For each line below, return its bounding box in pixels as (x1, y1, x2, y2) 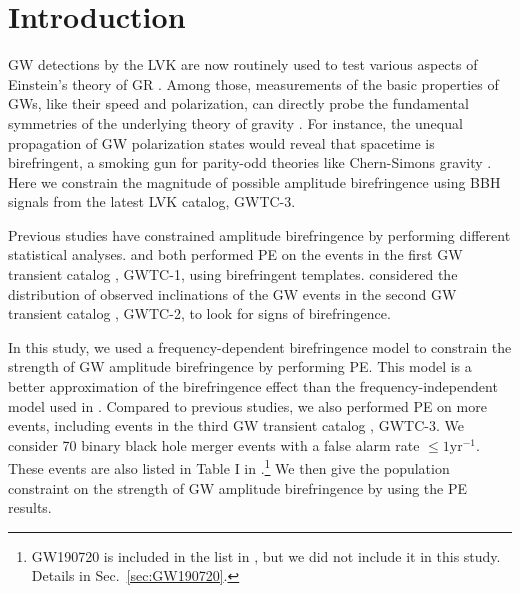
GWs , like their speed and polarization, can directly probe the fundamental (8, 93, 469, 114)
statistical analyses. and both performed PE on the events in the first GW (8, 244, 463, 265)
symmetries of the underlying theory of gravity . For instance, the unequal (8, 112, 463, 133)
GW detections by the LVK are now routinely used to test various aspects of (8, 54, 478, 75)
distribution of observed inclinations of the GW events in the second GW (8, 283, 457, 304)
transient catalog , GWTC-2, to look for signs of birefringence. (8, 303, 391, 324)
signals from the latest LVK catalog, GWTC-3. (8, 191, 296, 212)
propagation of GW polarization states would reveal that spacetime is (8, 132, 435, 153)
